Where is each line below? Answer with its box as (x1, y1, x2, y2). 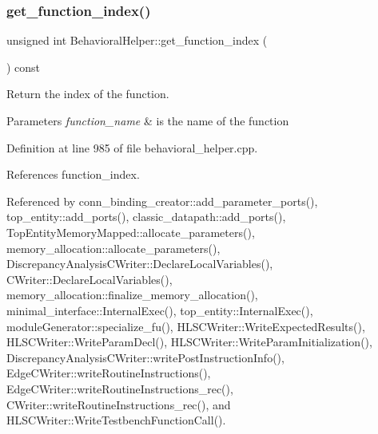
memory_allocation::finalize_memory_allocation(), (6, 286, 258, 303)
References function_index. (6, 166, 140, 183)
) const (6, 58, 41, 75)
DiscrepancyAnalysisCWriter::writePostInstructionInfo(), (6, 349, 284, 365)
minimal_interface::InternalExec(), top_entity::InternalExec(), (6, 302, 313, 318)
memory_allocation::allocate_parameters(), (6, 239, 221, 256)
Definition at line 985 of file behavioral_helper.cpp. (6, 139, 258, 156)
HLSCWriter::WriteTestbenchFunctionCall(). (6, 412, 226, 428)
